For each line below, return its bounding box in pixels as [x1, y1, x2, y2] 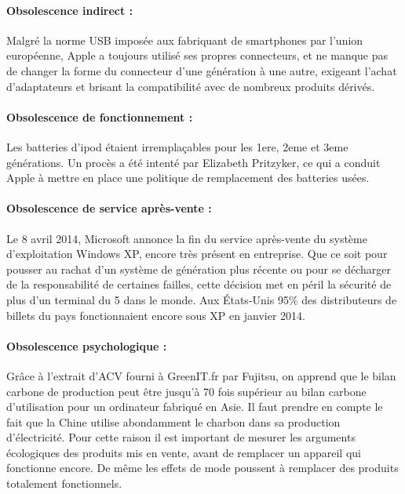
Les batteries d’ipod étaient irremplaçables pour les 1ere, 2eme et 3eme [6, 138, 348, 154]
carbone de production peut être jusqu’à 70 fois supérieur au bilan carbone [6, 383, 367, 399]
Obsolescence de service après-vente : [6, 200, 212, 216]
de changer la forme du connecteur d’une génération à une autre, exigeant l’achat [6, 62, 397, 78]
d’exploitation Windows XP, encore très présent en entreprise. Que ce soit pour [6, 245, 388, 262]
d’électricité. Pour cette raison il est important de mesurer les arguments [6, 429, 356, 445]
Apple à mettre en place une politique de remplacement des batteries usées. [6, 169, 370, 186]
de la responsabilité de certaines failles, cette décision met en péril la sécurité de [6, 276, 392, 292]
